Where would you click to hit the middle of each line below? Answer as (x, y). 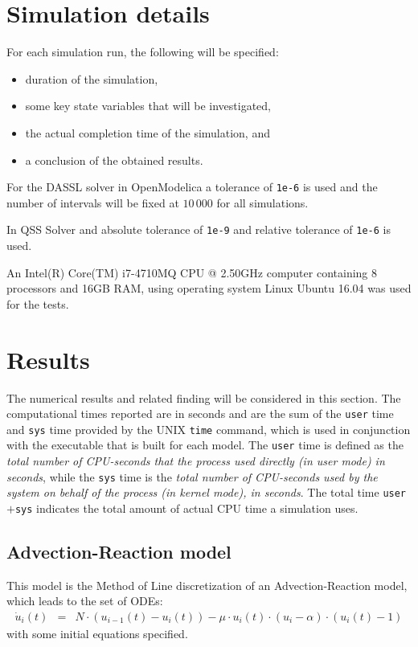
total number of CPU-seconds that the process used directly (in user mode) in (196, 461)
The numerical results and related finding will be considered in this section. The (204, 397)
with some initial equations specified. (97, 634)
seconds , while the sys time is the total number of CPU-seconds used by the (192, 476)
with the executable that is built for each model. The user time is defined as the (205, 445)
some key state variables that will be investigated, (148, 106)
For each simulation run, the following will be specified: (143, 52)
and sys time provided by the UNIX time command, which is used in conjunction (209, 429)
